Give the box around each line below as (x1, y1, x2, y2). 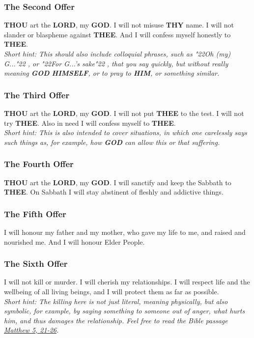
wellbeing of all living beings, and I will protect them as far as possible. (4, 286, 219, 296)
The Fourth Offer (4, 158, 74, 170)
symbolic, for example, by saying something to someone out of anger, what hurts (4, 306, 245, 316)
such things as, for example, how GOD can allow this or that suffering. (4, 137, 220, 147)
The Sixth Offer (4, 257, 68, 270)
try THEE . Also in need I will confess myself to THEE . (4, 117, 176, 128)
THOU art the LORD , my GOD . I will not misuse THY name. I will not (4, 20, 234, 30)
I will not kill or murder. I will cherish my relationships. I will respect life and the (4, 277, 250, 287)
